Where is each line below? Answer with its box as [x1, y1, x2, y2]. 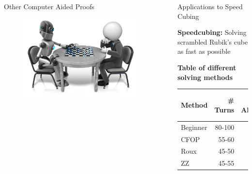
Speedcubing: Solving [177, 27, 247, 37]
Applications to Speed [177, 1, 243, 11]
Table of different [177, 62, 236, 72]
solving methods [177, 72, 233, 82]
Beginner [181, 122, 207, 132]
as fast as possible [177, 46, 231, 56]
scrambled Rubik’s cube [177, 36, 248, 47]
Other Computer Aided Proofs [4, 1, 94, 11]
